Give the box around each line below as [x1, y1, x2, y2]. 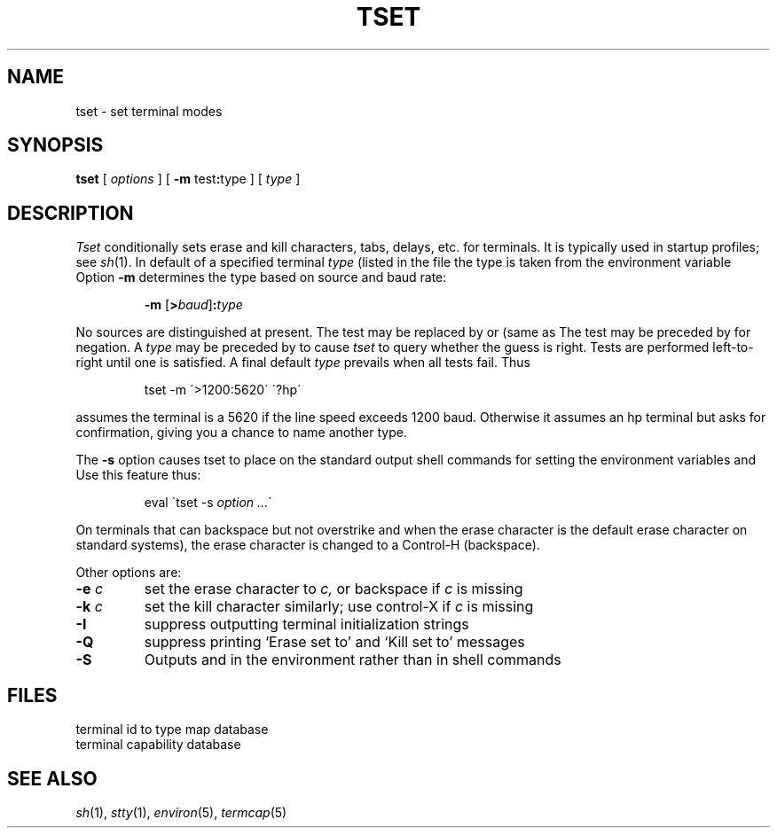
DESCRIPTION [7, 201, 134, 224]
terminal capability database [75, 737, 241, 753]
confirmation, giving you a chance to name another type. [75, 425, 407, 441]
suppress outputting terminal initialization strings [144, 615, 469, 634]
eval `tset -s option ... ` [144, 495, 272, 511]
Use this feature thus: [75, 467, 201, 483]
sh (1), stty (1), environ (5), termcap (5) [75, 804, 287, 820]
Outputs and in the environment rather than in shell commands [144, 651, 561, 669]
